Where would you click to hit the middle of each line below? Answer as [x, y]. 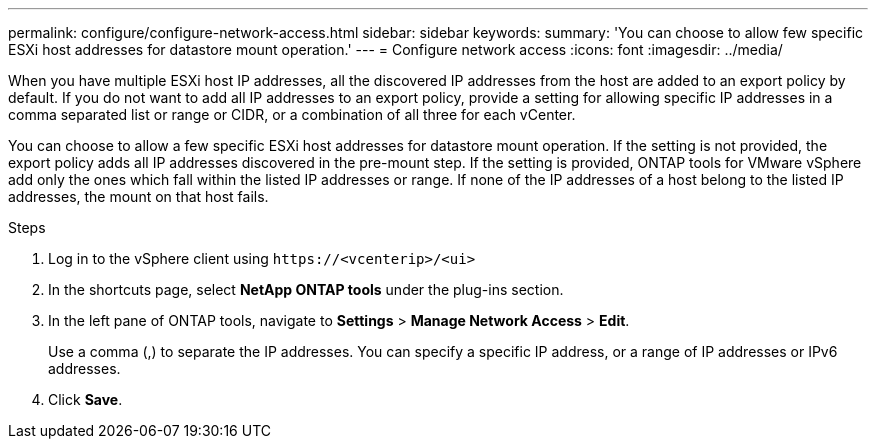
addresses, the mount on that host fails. [138, 196]
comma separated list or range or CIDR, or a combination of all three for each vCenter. [292, 114]
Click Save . [85, 399]
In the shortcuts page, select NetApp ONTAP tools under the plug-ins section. [306, 289]
